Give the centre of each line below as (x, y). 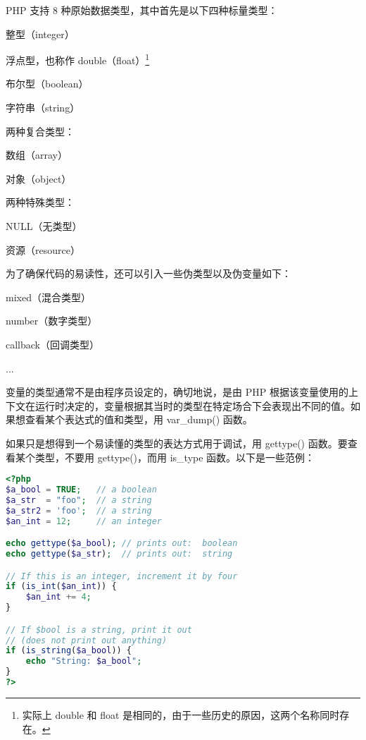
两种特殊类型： (40, 202)
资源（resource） (43, 249)
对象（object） (39, 178)
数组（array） (37, 155)
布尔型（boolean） (47, 84)
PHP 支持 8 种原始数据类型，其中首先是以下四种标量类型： (142, 10)
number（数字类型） (52, 321)
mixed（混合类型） (48, 297)
